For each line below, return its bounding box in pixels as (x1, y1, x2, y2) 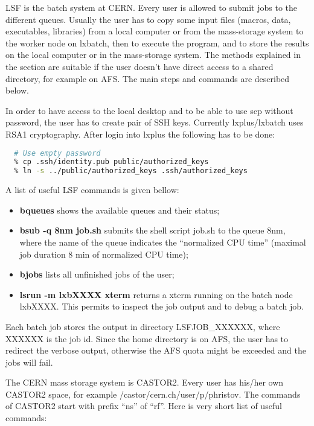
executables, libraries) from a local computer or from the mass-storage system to (5, 25, 304, 37)
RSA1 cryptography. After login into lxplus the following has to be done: (5, 127, 275, 140)
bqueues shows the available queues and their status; (19, 203, 220, 216)
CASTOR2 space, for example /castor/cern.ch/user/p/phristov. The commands (5, 387, 301, 400)
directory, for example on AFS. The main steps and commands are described (5, 72, 290, 84)
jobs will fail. (5, 355, 53, 368)
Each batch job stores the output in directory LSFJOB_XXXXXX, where (5, 320, 280, 332)
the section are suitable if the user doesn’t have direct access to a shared (5, 60, 274, 72)
